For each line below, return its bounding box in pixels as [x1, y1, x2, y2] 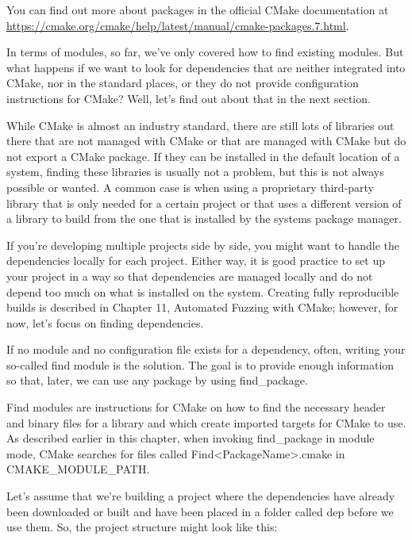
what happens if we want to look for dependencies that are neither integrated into [6, 59, 406, 75]
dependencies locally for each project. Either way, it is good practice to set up [6, 252, 385, 269]
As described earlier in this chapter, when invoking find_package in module [6, 430, 375, 446]
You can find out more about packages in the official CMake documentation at [6, 2, 389, 17]
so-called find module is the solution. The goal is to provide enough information [6, 356, 395, 373]
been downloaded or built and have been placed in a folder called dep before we [6, 503, 394, 519]
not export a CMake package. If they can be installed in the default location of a [6, 147, 400, 164]
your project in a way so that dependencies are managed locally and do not [6, 267, 373, 284]
